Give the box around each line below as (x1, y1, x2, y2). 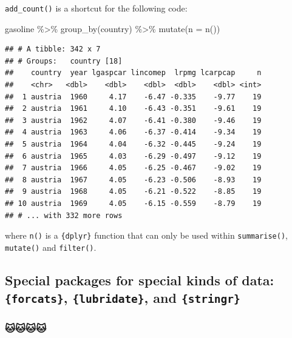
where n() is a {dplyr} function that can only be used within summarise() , (5, 229, 288, 242)
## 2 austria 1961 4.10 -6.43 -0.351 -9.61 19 (5, 104, 262, 113)
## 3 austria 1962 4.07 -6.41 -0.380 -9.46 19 (5, 116, 262, 125)
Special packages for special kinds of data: (5, 270, 274, 289)
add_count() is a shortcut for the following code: (5, 2, 188, 14)
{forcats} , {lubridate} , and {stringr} (5, 288, 240, 307)
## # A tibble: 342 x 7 (5, 45, 101, 54)
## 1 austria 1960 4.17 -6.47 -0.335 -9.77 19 (5, 92, 262, 101)
